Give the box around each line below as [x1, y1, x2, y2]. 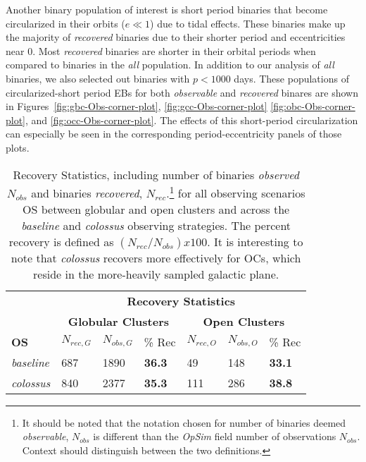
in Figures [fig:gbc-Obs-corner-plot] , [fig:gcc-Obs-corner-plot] [6, 99, 267, 114]
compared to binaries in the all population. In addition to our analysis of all [6, 57, 334, 72]
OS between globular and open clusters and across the [23, 200, 290, 217]
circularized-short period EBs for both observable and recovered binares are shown [6, 85, 358, 99]
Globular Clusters [68, 312, 169, 329]
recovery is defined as [8, 233, 114, 250]
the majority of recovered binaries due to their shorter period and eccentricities [6, 30, 346, 44]
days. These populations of [234, 71, 349, 85]
